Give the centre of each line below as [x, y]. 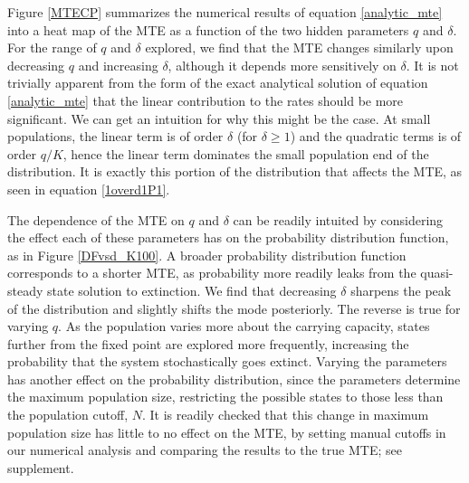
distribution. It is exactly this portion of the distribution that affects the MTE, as [235, 171]
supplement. [41, 467]
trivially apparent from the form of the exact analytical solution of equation [218, 83]
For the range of [52, 47]
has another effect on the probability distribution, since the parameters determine [234, 379]
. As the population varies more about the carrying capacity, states [244, 326]
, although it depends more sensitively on [282, 65]
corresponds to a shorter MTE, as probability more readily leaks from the [212, 273]
